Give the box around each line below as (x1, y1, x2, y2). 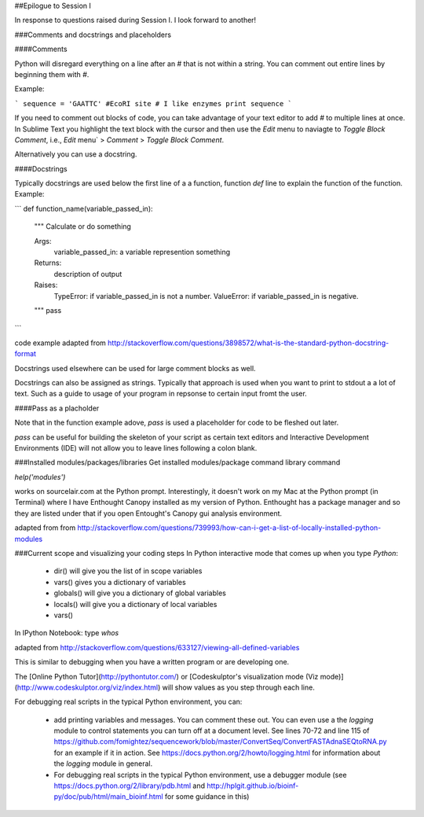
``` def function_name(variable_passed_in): (14, 204, 153, 213)
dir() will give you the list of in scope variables (53, 566, 203, 576)
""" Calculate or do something (34, 222, 131, 231)
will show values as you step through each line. (162, 683, 316, 692)
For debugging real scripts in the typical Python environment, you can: (14, 697, 243, 707)
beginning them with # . (14, 69, 90, 79)
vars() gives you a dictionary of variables (53, 577, 186, 587)
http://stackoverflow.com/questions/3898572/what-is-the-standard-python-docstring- (107, 338, 389, 348)
